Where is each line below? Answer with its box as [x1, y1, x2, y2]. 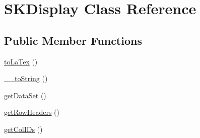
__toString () [4, 73, 48, 84]
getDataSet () [4, 90, 46, 100]
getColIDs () [4, 123, 43, 134]
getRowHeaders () [4, 107, 59, 117]
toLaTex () [4, 56, 38, 66]
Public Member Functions [4, 32, 142, 48]
